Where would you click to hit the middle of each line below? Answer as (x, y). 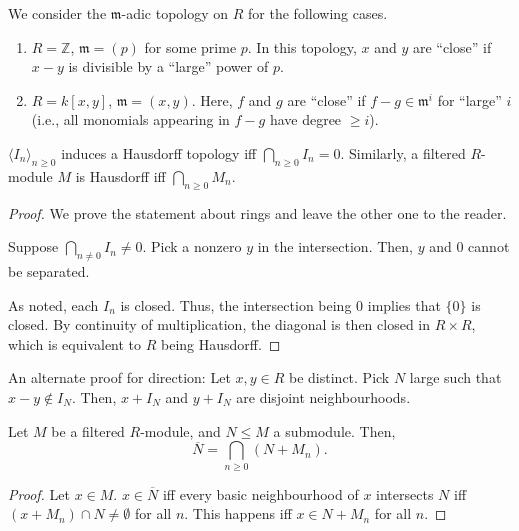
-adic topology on (175, 13)
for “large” (469, 99)
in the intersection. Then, (335, 246)
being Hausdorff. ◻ (221, 343)
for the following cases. (318, 13)
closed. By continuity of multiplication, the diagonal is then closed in (219, 324)
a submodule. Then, (334, 430)
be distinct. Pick (339, 377)
